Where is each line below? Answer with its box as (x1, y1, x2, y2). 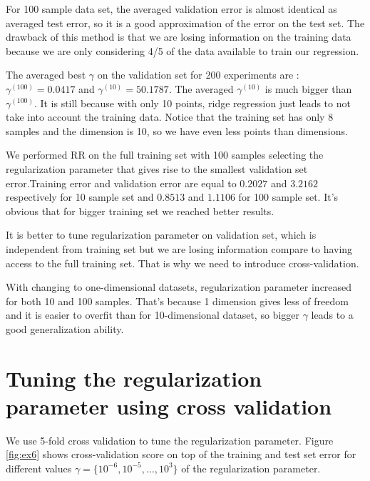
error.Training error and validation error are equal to (6, 175, 237, 190)
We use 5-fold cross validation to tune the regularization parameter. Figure (6, 432, 334, 447)
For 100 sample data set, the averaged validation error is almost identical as (6, 1, 337, 16)
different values (6, 460, 72, 475)
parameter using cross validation (6, 391, 332, 420)
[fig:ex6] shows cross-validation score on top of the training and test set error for (6, 447, 356, 462)
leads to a (311, 307, 354, 322)
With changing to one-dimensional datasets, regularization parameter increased (6, 279, 352, 294)
